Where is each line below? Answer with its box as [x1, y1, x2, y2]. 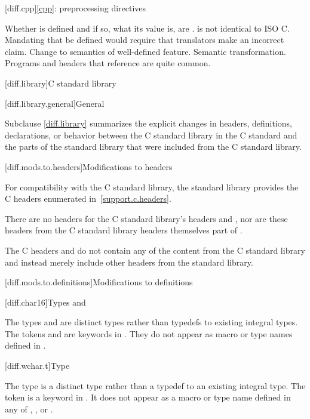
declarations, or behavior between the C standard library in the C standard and [5, 128, 297, 141]
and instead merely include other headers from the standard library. [5, 255, 253, 268]
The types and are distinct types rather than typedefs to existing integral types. [5, 316, 298, 328]
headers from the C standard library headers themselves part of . [5, 224, 243, 236]
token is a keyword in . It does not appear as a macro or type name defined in [5, 391, 291, 403]
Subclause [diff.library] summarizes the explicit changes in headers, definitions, [5, 117, 292, 130]
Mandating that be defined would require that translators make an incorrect [5, 33, 284, 46]
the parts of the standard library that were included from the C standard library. [5, 140, 302, 153]
